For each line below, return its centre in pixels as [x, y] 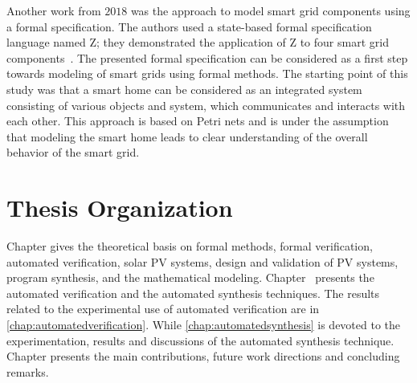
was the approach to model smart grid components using [270, 10]
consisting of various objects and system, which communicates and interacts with [206, 105]
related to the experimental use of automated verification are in [163, 309]
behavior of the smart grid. [73, 152]
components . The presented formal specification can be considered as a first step [207, 57]
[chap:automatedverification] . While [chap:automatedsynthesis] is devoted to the [204, 325]
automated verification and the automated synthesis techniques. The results [193, 293]
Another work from [54, 10]
